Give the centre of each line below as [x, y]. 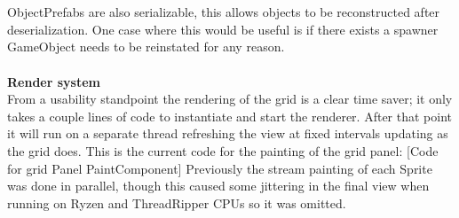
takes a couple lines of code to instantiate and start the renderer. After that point [230, 116]
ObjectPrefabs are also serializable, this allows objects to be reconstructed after [224, 12]
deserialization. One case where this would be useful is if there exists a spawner [223, 29]
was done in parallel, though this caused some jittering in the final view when [218, 186]
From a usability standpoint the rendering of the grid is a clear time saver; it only [230, 99]
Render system [54, 81]
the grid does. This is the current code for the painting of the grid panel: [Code [223, 150]
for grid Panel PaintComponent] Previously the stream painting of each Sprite [220, 168]
